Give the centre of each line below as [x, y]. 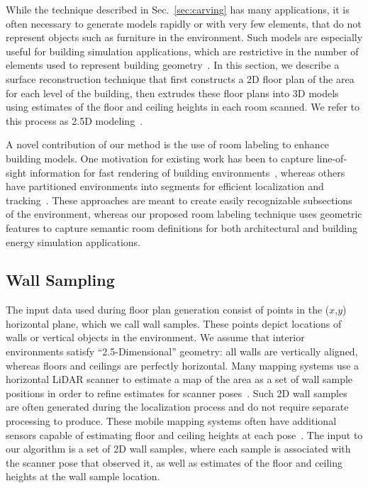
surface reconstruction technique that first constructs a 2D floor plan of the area [180, 78]
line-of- [332, 158]
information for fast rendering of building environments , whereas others [187, 172]
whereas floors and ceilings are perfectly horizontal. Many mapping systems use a [183, 365]
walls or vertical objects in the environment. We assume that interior [155, 337]
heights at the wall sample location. [83, 476]
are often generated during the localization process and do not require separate [177, 407]
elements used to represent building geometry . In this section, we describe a [173, 65]
